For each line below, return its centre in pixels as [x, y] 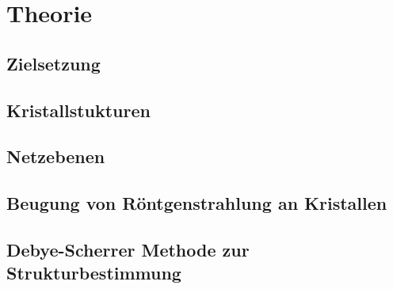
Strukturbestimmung [94, 273]
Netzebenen [56, 156]
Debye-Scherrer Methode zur [128, 249]
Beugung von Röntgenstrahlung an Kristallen [197, 203]
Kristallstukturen [78, 110]
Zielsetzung [53, 63]
